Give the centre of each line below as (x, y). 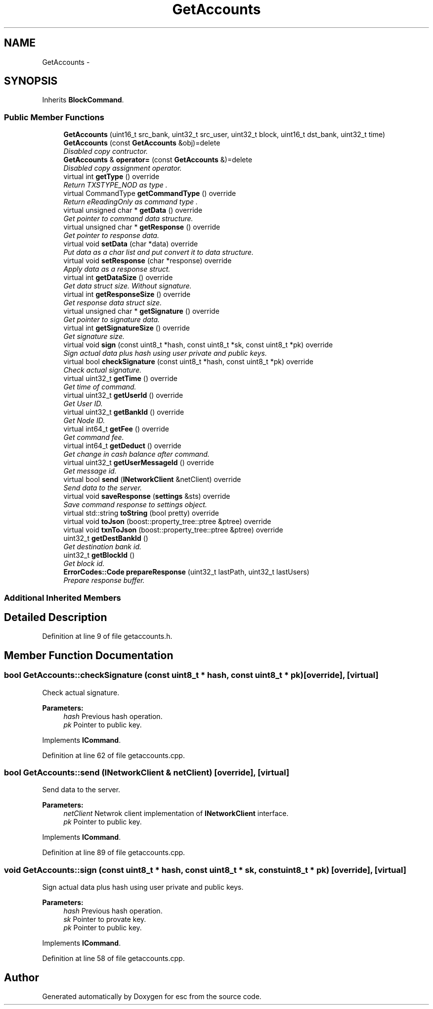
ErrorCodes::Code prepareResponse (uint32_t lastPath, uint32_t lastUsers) (186, 572)
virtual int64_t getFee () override (116, 429)
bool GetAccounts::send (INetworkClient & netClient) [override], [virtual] (147, 772)
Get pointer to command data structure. (128, 219)
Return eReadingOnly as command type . (131, 202)
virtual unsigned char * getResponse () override (142, 227)
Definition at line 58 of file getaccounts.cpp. (113, 959)
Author (22, 977)
